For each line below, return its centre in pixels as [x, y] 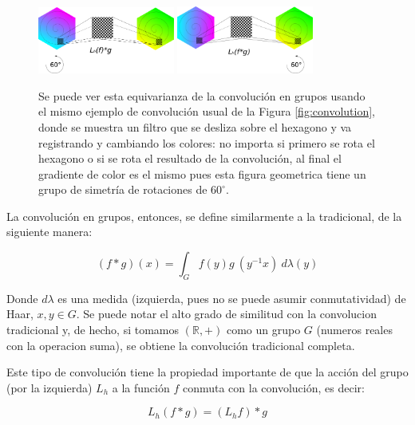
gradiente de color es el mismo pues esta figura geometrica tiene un [202, 173]
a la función [141, 387]
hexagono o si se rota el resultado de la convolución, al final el [190, 158]
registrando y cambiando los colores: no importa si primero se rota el [207, 142]
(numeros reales [354, 330]
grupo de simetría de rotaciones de [123, 189]
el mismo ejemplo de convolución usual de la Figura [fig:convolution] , [207, 111]
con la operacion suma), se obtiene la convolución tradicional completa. [181, 345]
